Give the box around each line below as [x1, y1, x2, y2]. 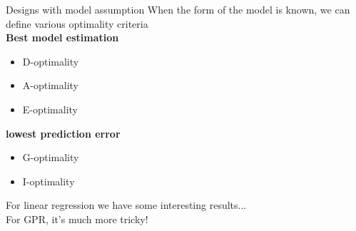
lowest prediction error [6, 125, 121, 140]
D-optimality [22, 53, 79, 68]
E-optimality [22, 101, 78, 116]
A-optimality [22, 78, 78, 93]
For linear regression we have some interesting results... [6, 197, 247, 212]
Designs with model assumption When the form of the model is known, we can [6, 2, 350, 16]
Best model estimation [6, 30, 119, 45]
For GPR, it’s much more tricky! [6, 211, 148, 226]
